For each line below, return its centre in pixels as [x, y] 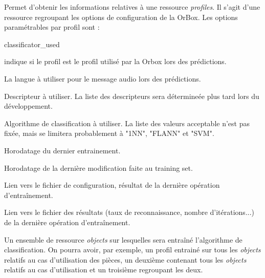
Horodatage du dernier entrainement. [62, 150]
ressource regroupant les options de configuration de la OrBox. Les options [121, 17]
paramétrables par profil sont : [52, 27]
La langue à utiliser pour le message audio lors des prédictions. [103, 78]
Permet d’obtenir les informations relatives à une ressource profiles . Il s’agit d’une [132, 7]
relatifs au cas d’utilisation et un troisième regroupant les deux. [104, 270]
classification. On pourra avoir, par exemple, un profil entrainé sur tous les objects [132, 250]
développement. [28, 106]
